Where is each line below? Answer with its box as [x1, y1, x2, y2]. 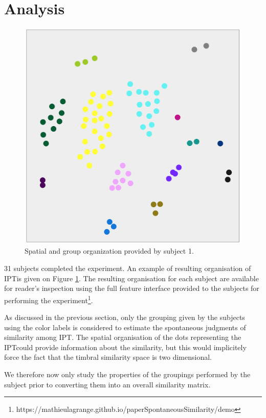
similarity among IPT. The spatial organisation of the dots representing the [4, 332, 241, 342]
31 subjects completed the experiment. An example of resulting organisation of [4, 263, 251, 274]
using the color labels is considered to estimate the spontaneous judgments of [4, 322, 246, 332]
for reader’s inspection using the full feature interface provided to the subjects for [4, 283, 259, 293]
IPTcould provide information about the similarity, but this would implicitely [4, 341, 247, 352]
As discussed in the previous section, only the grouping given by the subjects [4, 312, 245, 323]
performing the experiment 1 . [4, 293, 93, 305]
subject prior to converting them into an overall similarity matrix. [4, 379, 211, 389]
